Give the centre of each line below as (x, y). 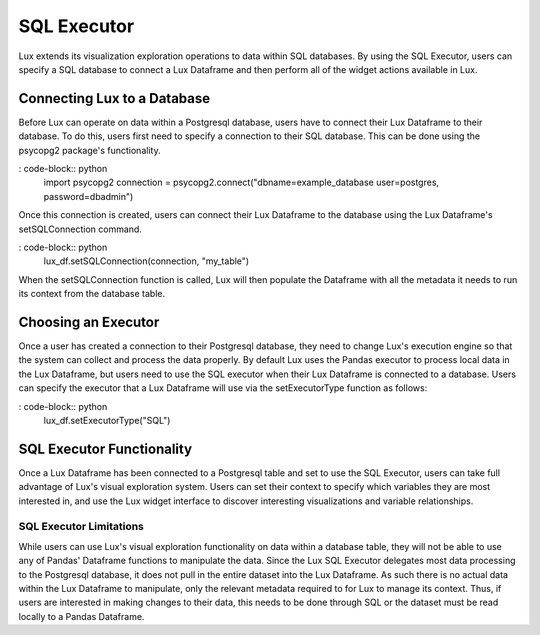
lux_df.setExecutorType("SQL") (107, 420)
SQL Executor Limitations (81, 527)
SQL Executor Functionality (105, 448)
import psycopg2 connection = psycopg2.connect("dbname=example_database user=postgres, (241, 182)
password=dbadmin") (88, 196)
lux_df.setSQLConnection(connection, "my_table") (146, 261)
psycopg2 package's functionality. (89, 150)
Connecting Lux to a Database (114, 98)
